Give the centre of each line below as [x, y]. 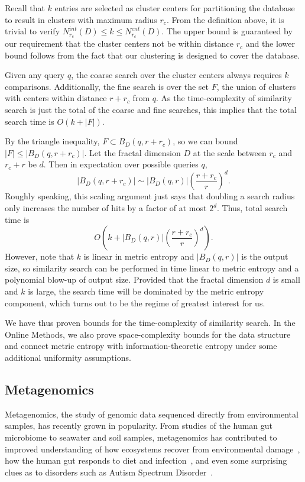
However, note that [40, 256]
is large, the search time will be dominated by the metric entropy [146, 291]
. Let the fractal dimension [132, 152]
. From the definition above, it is [225, 19]
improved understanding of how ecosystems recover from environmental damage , [152, 449]
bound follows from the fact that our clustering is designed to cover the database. [152, 55]
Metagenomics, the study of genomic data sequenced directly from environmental [152, 414]
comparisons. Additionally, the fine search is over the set [107, 86]
